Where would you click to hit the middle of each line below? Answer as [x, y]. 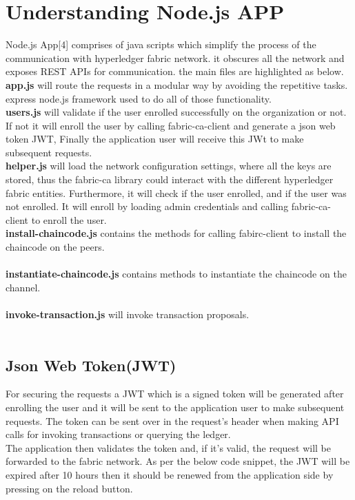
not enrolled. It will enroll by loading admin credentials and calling [147, 206]
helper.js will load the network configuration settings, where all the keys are [169, 166]
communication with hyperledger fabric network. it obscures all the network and [175, 58]
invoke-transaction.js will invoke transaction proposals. [128, 314]
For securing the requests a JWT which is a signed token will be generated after [175, 394]
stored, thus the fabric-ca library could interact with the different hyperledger [170, 179]
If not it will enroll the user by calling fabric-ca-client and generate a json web [171, 125]
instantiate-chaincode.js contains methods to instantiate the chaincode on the [176, 274]
